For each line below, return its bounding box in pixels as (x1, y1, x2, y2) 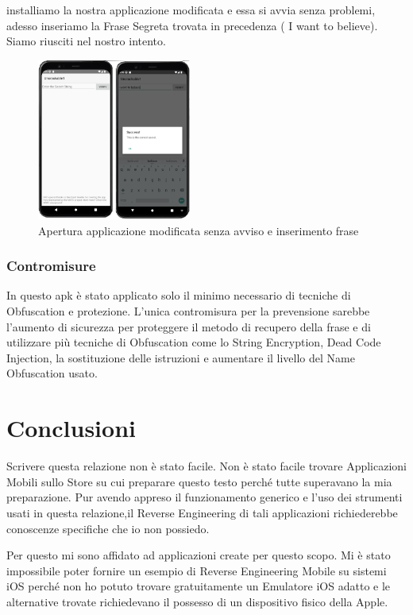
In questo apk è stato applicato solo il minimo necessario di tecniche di (6, 287, 351, 304)
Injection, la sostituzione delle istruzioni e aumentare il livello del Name (6, 349, 355, 366)
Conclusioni (6, 412, 136, 444)
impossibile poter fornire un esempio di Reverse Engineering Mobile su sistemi (6, 562, 387, 578)
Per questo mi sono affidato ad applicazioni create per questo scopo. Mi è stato (6, 547, 391, 563)
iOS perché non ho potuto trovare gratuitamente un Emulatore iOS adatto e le (6, 578, 391, 594)
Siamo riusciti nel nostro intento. (6, 33, 166, 49)
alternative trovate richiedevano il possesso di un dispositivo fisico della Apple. (6, 593, 388, 609)
